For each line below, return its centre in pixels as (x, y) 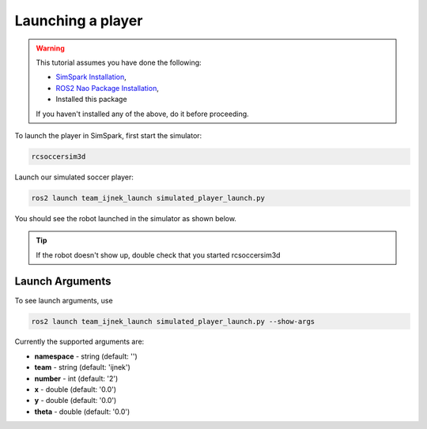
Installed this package (91, 100)
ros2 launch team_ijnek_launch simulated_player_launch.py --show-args (173, 321)
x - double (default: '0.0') (76, 389)
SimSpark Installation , (91, 77)
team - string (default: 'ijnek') (82, 367)
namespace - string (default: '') (86, 356)
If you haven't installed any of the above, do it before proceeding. (142, 114)
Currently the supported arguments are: (79, 342)
